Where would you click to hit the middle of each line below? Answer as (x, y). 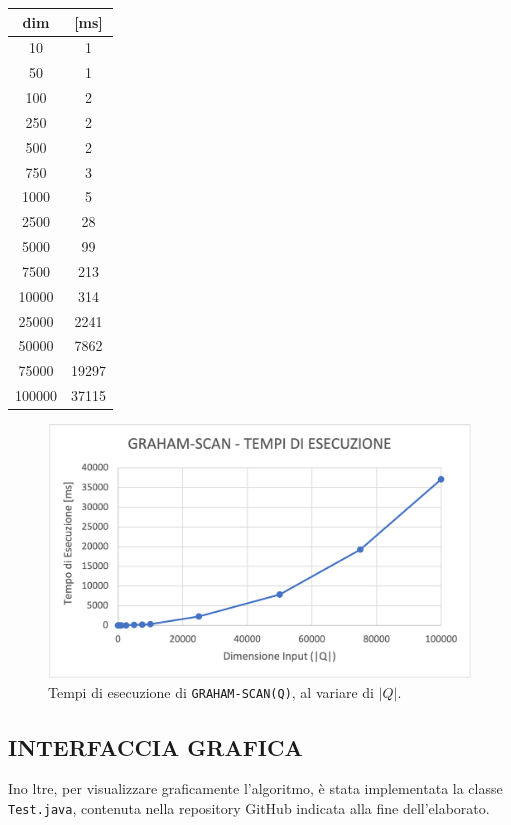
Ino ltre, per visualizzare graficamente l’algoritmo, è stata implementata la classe (255, 788)
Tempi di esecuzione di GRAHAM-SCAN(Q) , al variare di (211, 692)
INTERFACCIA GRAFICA (155, 746)
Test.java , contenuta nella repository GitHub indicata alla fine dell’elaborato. (249, 807)
